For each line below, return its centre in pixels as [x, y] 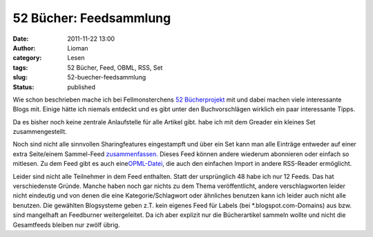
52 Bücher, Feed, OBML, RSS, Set [115, 67]
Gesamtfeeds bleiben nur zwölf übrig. [66, 225]
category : [27, 58]
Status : [23, 87]
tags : [20, 67]
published [82, 87]
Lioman [78, 48]
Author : [24, 48]
